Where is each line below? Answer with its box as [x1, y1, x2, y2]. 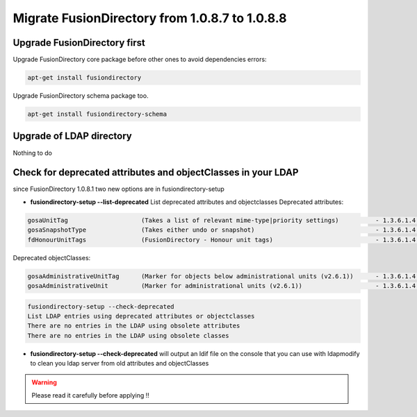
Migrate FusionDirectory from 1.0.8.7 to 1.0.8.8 [13, 10, 287, 26]
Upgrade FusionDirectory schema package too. [13, 92, 149, 100]
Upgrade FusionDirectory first [13, 37, 145, 49]
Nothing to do [13, 148, 52, 157]
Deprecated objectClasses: [13, 253, 91, 262]
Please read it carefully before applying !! [31, 391, 149, 399]
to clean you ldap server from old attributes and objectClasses [30, 359, 209, 368]
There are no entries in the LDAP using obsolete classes [27, 332, 229, 339]
